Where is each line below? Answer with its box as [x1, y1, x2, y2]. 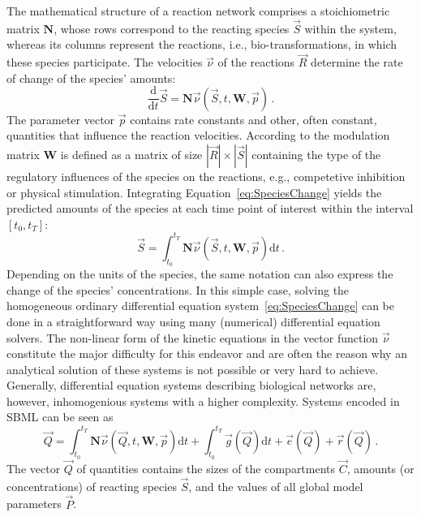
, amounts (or [346, 460, 415, 476]
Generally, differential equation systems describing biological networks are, [6, 377, 376, 394]
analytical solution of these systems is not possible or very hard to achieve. [6, 360, 379, 377]
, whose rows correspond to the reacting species [54, 19, 290, 37]
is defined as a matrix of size [60, 146, 203, 163]
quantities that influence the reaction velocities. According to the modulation [6, 127, 390, 144]
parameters [6, 495, 62, 512]
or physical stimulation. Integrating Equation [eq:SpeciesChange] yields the [6, 183, 382, 200]
